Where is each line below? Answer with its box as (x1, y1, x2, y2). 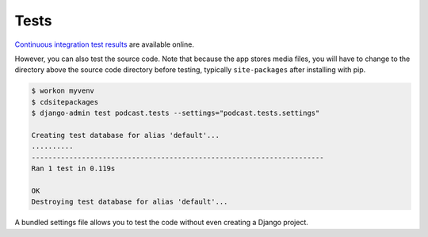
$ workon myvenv (31, 86, 95, 95)
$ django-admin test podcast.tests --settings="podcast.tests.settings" (31, 109, 320, 118)
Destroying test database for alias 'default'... (31, 197, 228, 206)
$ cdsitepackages (31, 97, 99, 106)
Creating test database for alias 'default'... (31, 131, 220, 140)
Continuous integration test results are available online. (14, 40, 194, 49)
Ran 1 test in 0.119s (31, 164, 116, 174)
